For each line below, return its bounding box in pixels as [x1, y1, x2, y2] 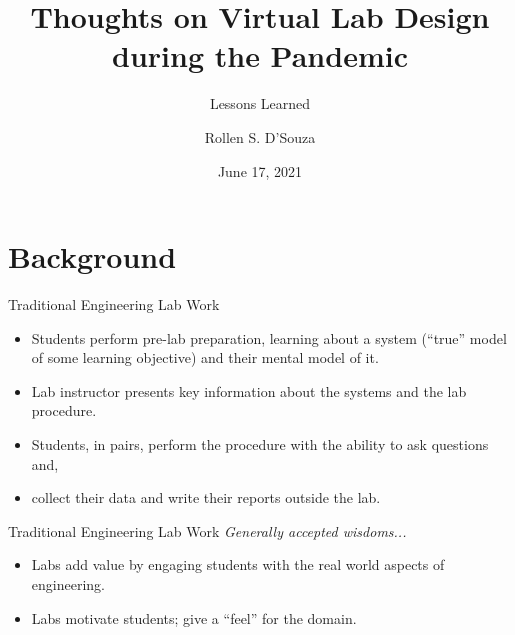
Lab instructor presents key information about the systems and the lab [31, 380, 467, 401]
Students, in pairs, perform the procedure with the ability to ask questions [31, 434, 489, 454]
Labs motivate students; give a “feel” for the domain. [31, 607, 357, 628]
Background [8, 236, 177, 277]
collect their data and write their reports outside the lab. [31, 487, 381, 508]
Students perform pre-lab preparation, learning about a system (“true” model [31, 327, 507, 348]
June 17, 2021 [217, 160, 303, 181]
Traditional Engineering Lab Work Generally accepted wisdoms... [8, 520, 407, 541]
